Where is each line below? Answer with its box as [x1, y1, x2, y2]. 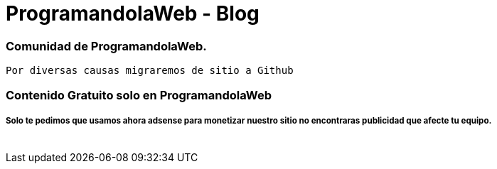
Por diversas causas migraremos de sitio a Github [6, 65, 294, 77]
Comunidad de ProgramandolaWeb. [6, 38, 207, 53]
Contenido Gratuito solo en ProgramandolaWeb [6, 87, 272, 102]
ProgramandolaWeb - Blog [6, 1, 260, 26]
